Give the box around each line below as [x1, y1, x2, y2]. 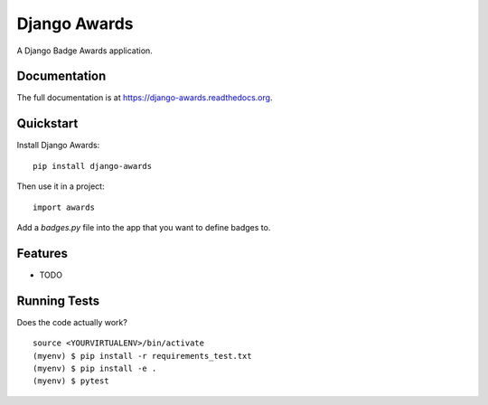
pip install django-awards [33, 161, 153, 171]
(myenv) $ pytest [33, 376, 109, 386]
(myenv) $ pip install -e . [33, 363, 157, 373]
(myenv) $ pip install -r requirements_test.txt [33, 351, 252, 361]
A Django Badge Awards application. [16, 45, 153, 56]
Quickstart [16, 116, 79, 131]
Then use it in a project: [16, 181, 105, 192]
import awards [33, 202, 95, 212]
